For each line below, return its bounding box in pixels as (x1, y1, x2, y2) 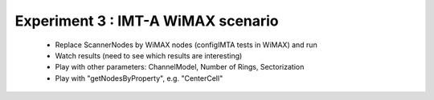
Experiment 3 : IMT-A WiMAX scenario (14, 12, 279, 30)
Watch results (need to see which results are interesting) (55, 50, 243, 60)
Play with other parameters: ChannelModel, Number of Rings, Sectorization (55, 62, 305, 72)
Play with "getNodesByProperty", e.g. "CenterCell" (55, 73, 223, 83)
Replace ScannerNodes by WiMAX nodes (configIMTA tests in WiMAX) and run (55, 40, 317, 50)
